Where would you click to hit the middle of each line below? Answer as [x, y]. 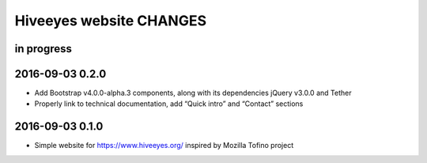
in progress [43, 49]
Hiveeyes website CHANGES [111, 21]
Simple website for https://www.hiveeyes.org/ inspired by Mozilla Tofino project [164, 146]
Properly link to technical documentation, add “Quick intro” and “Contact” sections [169, 104]
